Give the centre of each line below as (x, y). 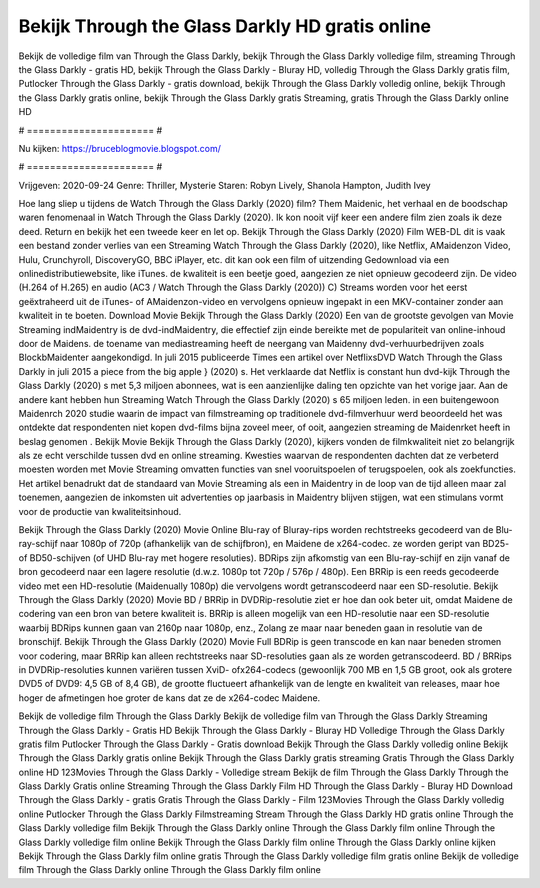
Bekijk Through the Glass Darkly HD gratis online (225, 26)
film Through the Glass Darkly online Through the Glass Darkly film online (170, 870)
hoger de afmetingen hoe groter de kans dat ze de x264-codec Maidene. (169, 697)
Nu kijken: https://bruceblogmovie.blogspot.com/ (120, 148)
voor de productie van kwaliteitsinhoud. (100, 511)
